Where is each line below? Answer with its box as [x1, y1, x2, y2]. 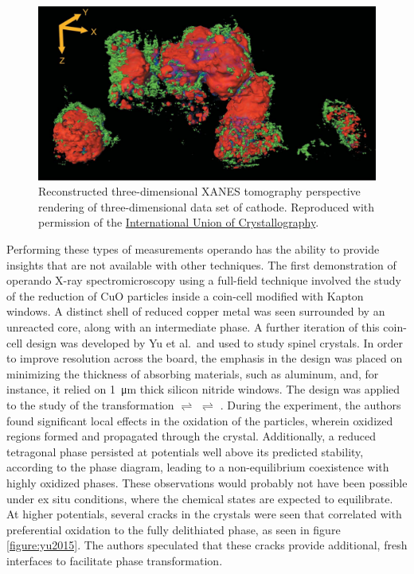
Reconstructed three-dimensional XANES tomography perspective [38, 183, 361, 200]
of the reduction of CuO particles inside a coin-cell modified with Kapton [6, 287, 364, 304]
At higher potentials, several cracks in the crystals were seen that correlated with [6, 506, 402, 522]
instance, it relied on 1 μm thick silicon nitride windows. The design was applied [6, 381, 400, 398]
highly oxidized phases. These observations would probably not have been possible [6, 474, 408, 491]
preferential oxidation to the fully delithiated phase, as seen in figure [6, 521, 341, 537]
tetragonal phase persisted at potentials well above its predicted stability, [6, 443, 364, 460]
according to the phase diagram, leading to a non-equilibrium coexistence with [6, 459, 389, 475]
